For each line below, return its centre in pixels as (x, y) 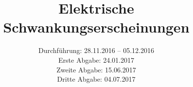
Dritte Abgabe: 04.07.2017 (96, 79)
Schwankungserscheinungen (96, 27)
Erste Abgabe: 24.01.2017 (96, 60)
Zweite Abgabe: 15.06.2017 (96, 69)
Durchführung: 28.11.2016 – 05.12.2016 (96, 50)
